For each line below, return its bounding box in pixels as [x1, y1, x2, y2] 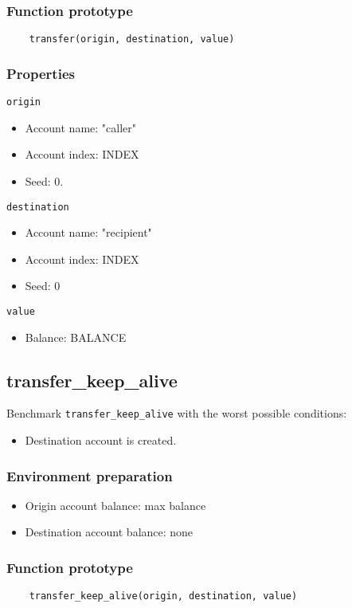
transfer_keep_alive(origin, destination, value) [29, 590, 298, 602]
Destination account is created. [25, 432, 177, 449]
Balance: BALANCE [25, 328, 127, 345]
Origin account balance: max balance [25, 496, 206, 513]
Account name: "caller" [25, 119, 137, 135]
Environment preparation [6, 465, 173, 485]
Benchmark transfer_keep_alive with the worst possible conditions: [6, 405, 347, 422]
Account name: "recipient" [25, 224, 152, 241]
